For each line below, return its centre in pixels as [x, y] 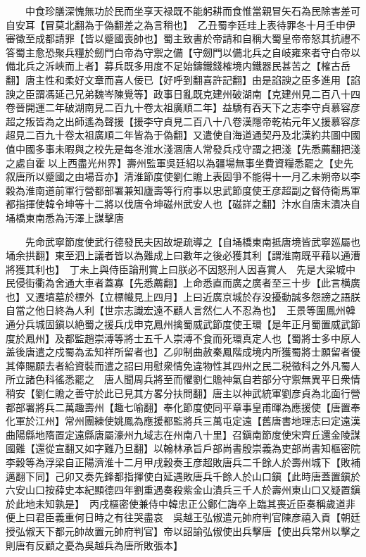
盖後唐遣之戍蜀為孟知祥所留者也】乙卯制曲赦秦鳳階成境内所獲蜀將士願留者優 [183, 352]
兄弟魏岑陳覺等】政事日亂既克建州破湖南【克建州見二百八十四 [217, 93]
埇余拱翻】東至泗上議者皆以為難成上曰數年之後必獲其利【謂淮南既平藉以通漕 [183, 255]
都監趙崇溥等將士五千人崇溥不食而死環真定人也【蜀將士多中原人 [212, 338]
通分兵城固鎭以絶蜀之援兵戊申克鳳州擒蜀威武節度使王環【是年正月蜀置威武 [178, 324]
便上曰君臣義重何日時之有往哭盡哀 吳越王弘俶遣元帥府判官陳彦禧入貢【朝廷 [183, 517]
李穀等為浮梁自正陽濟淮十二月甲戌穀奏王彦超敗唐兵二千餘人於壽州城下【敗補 [183, 462]
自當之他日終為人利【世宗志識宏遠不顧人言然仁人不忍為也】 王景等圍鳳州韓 [181, 310]
